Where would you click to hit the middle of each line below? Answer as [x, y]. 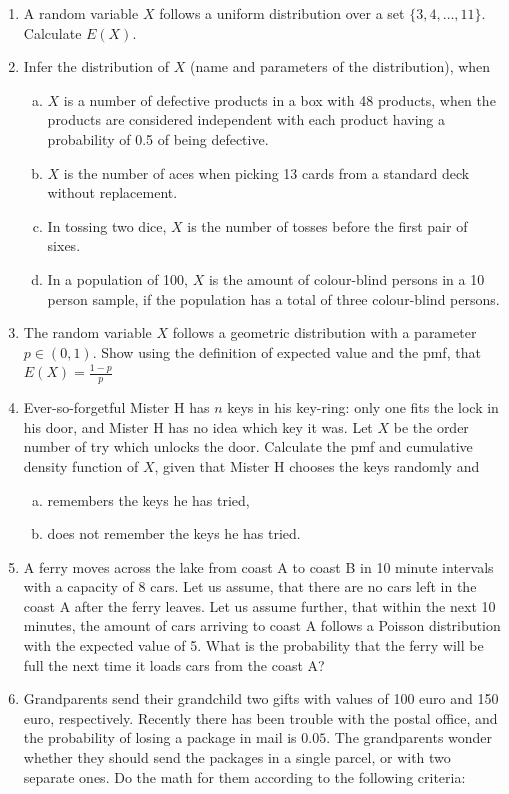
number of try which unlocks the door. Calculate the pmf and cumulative [248, 446]
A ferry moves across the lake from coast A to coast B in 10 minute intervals [258, 566]
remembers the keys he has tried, [148, 499]
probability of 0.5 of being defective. [158, 138]
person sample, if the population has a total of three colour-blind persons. [273, 298]
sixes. [64, 245]
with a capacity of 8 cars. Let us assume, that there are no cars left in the [250, 586]
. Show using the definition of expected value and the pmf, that [286, 351]
